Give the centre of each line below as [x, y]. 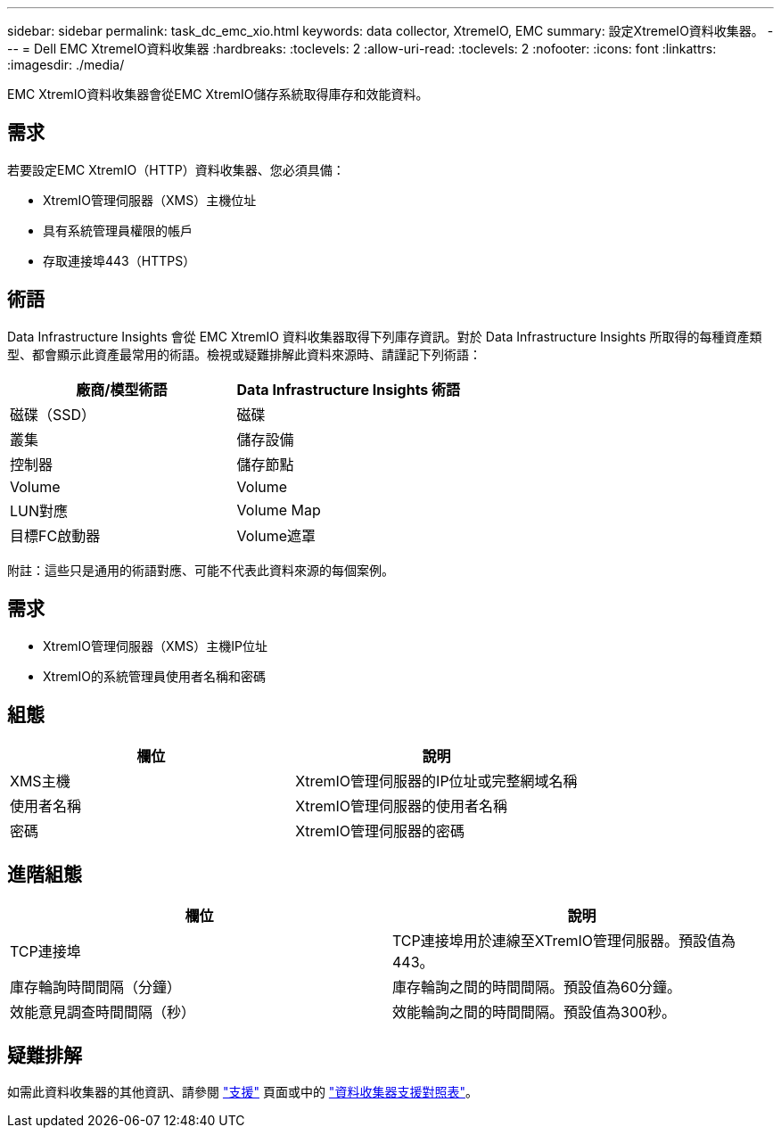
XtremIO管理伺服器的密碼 [380, 831]
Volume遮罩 [276, 535]
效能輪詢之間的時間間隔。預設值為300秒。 [534, 1012]
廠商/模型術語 [122, 389]
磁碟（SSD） [53, 414]
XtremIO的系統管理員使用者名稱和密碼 [155, 676]
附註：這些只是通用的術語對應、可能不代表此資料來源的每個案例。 [201, 570]
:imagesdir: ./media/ [66, 65]
